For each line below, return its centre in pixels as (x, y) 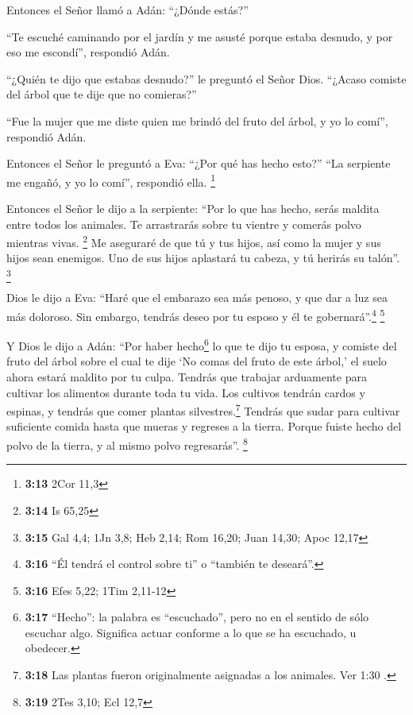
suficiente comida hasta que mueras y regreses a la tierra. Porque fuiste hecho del (204, 426)
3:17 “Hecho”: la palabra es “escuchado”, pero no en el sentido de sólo (197, 617)
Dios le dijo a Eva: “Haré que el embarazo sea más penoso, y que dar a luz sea (197, 298)
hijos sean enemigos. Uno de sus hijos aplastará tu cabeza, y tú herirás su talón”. (203, 258)
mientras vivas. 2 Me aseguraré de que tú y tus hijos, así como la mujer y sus (194, 241)
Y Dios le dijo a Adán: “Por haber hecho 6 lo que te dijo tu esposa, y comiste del (202, 344)
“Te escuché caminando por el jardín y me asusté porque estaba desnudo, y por (200, 36)
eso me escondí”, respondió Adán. (88, 52)
